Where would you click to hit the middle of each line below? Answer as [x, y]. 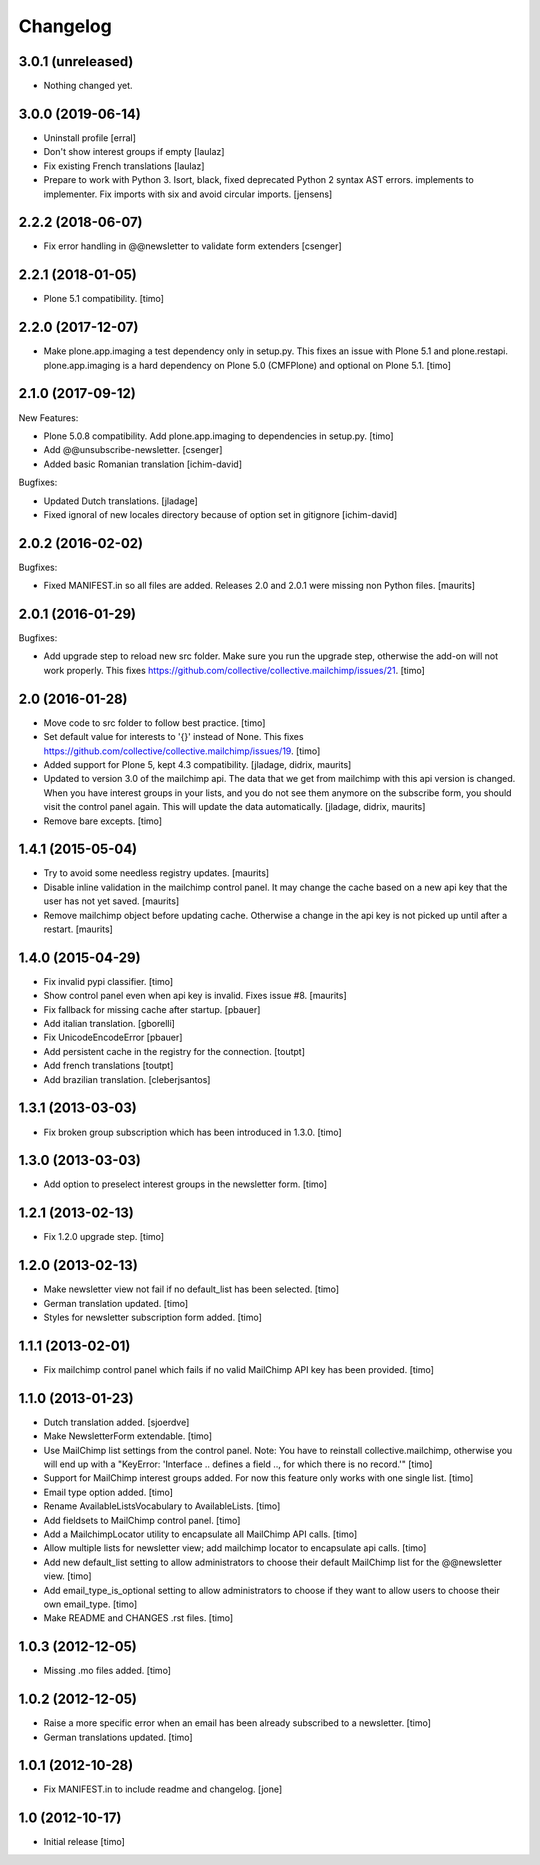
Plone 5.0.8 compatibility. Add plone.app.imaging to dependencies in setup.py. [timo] [218, 436]
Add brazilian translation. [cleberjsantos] [127, 1079]
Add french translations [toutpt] [108, 1066]
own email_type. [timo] [90, 1604]
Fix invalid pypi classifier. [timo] [108, 981]
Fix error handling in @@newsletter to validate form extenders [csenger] [192, 246]
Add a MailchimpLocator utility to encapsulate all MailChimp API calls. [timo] [200, 1534]
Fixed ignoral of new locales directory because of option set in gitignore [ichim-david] [220, 514]
